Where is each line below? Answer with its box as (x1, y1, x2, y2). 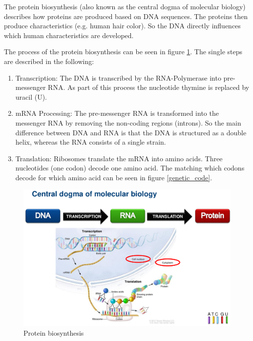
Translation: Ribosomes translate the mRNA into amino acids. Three (15, 153, 223, 163)
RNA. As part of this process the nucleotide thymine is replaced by (48, 82, 250, 92)
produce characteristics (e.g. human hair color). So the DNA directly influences (4, 21, 241, 31)
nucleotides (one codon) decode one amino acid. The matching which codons (15, 163, 245, 173)
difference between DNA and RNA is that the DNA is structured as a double (15, 127, 247, 137)
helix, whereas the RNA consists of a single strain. (15, 137, 166, 147)
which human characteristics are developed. (4, 30, 134, 40)
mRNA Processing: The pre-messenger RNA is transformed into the (15, 108, 219, 118)
